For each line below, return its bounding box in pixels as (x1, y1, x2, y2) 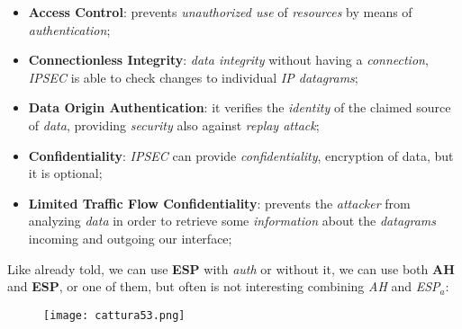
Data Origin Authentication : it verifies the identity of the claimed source (28, 98, 451, 117)
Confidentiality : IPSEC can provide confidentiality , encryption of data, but (28, 146, 454, 164)
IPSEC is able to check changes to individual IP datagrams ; (28, 67, 358, 86)
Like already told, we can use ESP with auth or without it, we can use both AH (7, 259, 455, 278)
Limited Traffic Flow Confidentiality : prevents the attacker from (28, 193, 411, 212)
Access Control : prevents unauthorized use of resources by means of (28, 3, 412, 21)
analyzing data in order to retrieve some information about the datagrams (28, 211, 437, 230)
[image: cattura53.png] (43, 308, 186, 322)
